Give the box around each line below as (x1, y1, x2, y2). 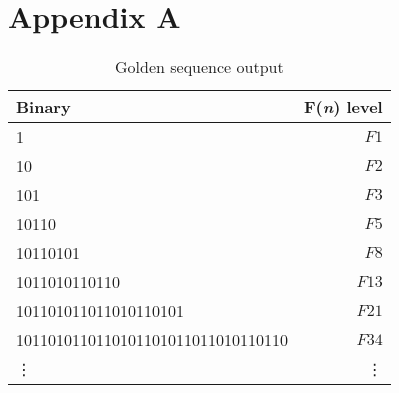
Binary (16, 95, 71, 119)
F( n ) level (304, 95, 383, 119)
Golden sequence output (115, 55, 284, 79)
